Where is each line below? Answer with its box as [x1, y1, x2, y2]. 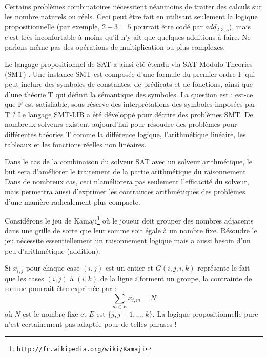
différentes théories [5, 128, 64, 139]
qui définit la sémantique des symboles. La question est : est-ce [55, 88, 253, 99]
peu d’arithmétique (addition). [5, 245, 100, 256]
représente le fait [197, 262, 250, 273]
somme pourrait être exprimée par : [5, 283, 117, 294]
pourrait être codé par [133, 21, 203, 32]
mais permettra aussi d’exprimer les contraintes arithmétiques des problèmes [5, 186, 245, 196]
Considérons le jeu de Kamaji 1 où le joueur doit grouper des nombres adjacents [5, 214, 254, 226]
